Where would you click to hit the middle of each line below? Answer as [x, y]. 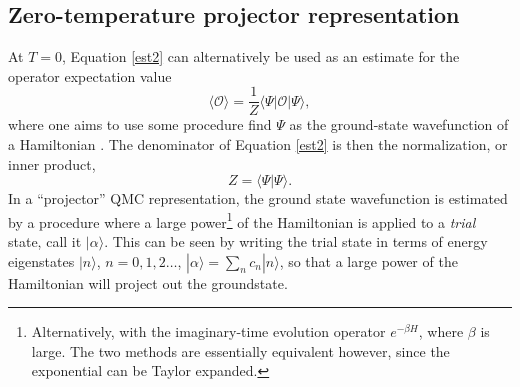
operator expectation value [90, 75]
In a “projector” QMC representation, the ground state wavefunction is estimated [258, 198]
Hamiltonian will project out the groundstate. [148, 282]
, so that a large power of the [368, 260]
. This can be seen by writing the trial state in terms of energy [296, 241]
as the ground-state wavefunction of [399, 124]
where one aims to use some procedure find [140, 124]
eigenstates [41, 260]
